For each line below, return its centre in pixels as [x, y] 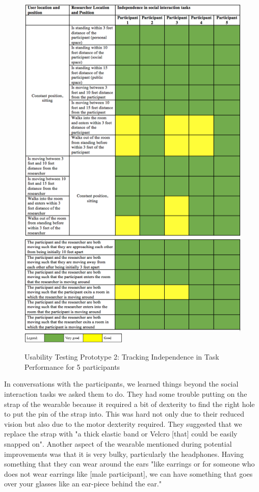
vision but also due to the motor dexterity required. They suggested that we [123, 423]
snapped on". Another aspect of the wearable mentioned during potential [118, 443]
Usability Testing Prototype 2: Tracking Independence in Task [122, 357]
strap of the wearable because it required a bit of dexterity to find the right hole [129, 404]
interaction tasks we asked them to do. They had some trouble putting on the [126, 394]
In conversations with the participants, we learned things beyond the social [121, 384]
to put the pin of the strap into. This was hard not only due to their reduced [124, 414]
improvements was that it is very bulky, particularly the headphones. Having [124, 454]
